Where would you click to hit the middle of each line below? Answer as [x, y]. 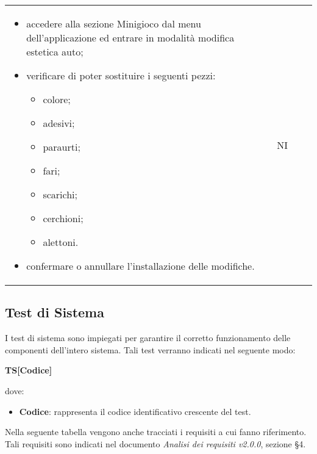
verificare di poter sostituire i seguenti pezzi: [121, 75]
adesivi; [59, 123]
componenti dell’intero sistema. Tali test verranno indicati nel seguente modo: [150, 349]
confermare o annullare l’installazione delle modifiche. [141, 266]
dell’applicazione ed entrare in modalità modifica [130, 38]
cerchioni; [63, 218]
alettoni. [61, 242]
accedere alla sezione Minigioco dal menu [114, 23]
